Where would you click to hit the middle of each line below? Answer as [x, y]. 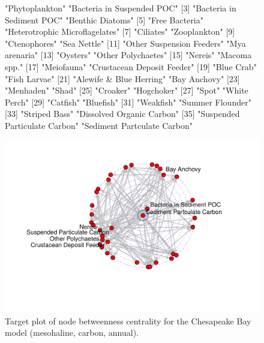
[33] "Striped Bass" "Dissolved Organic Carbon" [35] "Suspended [122, 114]
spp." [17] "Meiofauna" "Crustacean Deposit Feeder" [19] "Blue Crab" [131, 66]
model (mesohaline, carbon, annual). [72, 333]
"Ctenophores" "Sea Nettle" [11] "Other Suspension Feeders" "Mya [125, 43]
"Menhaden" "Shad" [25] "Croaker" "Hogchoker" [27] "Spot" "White [127, 90]
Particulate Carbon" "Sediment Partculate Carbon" [99, 125]
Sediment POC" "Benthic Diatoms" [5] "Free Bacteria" [104, 19]
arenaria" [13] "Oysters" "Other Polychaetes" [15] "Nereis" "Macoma [128, 55]
